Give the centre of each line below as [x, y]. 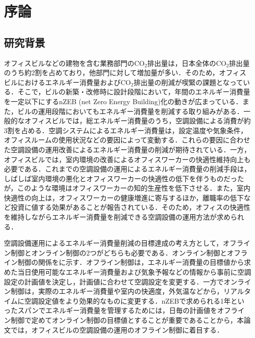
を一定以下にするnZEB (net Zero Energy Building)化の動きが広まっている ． [123, 101]
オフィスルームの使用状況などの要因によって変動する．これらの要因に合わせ [127, 140]
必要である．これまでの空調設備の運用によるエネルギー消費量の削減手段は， [127, 169]
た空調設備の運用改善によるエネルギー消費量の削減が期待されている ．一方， [127, 149]
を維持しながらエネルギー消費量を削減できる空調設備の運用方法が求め [117, 217]
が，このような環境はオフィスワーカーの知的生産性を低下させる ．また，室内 [127, 188]
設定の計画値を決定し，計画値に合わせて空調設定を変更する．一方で [114, 281]
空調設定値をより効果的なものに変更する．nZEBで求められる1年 [127, 300]
